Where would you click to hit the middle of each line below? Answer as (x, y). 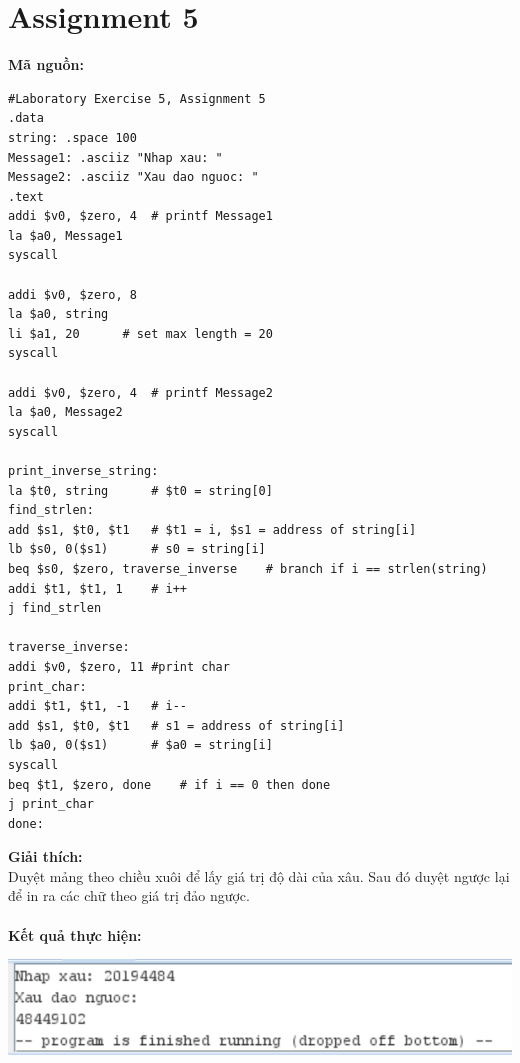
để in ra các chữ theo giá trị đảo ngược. (129, 895)
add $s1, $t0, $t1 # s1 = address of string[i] (176, 725)
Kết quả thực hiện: (75, 934)
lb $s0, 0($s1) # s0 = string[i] (137, 549)
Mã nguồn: (46, 64)
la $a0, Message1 (65, 235)
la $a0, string (58, 314)
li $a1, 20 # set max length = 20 (140, 333)
